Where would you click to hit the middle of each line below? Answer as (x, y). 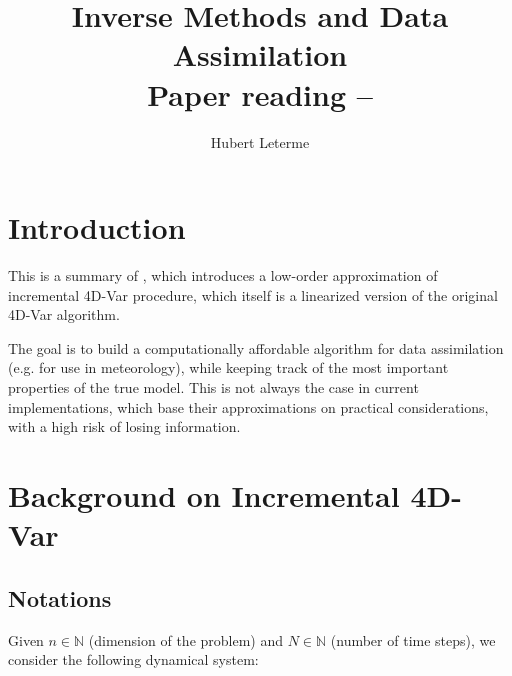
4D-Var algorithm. (64, 314)
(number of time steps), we (413, 639)
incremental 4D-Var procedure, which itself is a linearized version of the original (253, 294)
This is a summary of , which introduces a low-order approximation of (223, 275)
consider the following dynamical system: (133, 659)
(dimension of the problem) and (186, 639)
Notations (60, 597)
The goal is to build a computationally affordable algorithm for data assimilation (256, 347)
